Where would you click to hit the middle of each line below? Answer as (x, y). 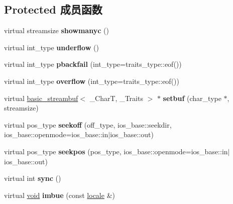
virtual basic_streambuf (41, 98)
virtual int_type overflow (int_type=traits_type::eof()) (92, 81)
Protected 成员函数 (53, 9)
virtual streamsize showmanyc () (56, 30)
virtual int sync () (33, 178)
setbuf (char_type (192, 98)
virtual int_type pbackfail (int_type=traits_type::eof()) (93, 64)
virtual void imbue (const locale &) (60, 195)
